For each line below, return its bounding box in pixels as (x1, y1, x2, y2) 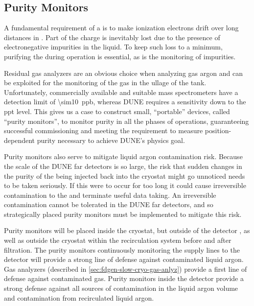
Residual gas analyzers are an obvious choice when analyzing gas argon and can (4, 68, 243, 78)
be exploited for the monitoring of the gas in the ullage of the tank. (4, 77, 207, 88)
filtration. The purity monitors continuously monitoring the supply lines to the (4, 244, 240, 255)
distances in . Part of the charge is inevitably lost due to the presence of (4, 32, 220, 42)
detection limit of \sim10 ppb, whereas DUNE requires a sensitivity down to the (4, 96, 246, 107)
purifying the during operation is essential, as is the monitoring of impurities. (4, 51, 236, 61)
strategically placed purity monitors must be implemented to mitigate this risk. (4, 209, 242, 219)
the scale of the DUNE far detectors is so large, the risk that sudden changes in (4, 161, 242, 171)
